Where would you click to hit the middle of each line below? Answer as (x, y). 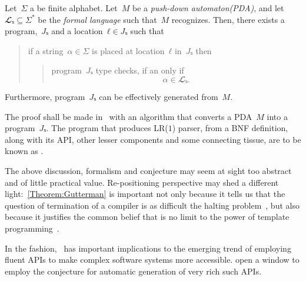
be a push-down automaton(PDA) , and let (208, 8)
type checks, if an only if (140, 70)
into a (277, 116)
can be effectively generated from (159, 96)
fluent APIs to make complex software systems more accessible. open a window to (152, 260)
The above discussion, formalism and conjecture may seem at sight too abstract (148, 170)
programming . (32, 228)
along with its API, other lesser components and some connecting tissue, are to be (153, 139)
